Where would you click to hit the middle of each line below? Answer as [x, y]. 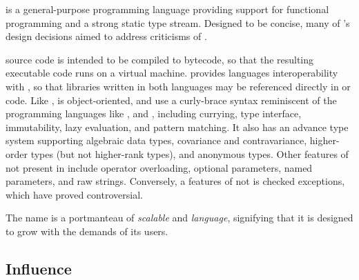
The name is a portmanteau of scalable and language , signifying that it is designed [179, 218]
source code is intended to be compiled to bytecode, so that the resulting [160, 59]
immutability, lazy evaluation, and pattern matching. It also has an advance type [177, 127]
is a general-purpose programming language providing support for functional [167, 9]
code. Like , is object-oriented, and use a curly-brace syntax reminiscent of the [171, 100]
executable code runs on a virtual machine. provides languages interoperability [172, 73]
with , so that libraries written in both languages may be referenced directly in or [178, 86]
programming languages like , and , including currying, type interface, [154, 113]
